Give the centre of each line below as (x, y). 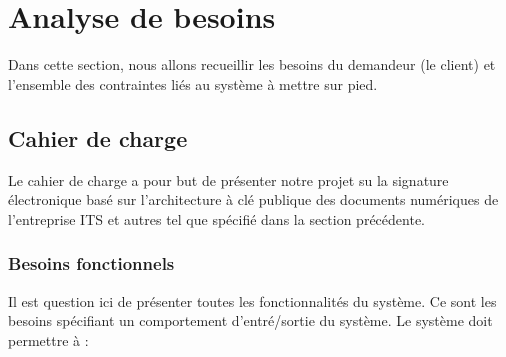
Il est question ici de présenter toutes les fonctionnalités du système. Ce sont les (252, 300)
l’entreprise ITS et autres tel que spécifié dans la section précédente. (216, 218)
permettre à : (48, 339)
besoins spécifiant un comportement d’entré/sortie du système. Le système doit (250, 320)
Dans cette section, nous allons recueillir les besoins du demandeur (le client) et (252, 64)
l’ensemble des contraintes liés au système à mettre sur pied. (193, 83)
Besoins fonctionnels (91, 263)
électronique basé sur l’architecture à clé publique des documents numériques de (253, 199)
